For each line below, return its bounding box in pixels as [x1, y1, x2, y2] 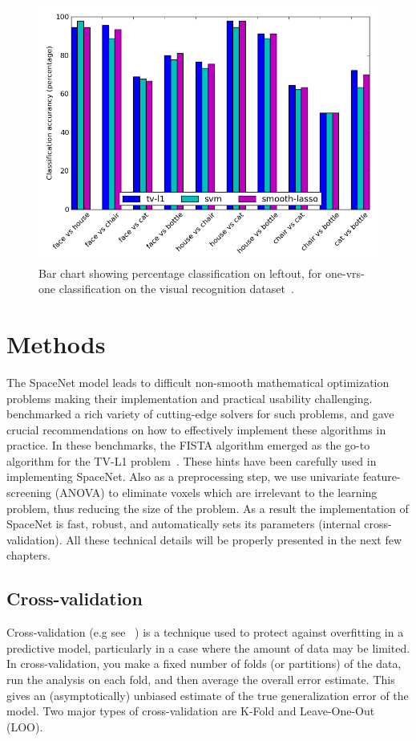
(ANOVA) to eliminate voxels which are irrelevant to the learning [55, 484, 378, 501]
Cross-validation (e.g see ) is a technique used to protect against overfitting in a [6, 624, 404, 641]
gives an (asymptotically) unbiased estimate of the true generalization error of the [6, 686, 409, 703]
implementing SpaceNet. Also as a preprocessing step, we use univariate [6, 468, 359, 485]
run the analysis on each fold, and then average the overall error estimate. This [6, 671, 395, 688]
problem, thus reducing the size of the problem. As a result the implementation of [6, 499, 409, 516]
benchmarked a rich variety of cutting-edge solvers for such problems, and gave [6, 405, 394, 422]
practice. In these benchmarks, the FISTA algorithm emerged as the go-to [6, 437, 370, 454]
